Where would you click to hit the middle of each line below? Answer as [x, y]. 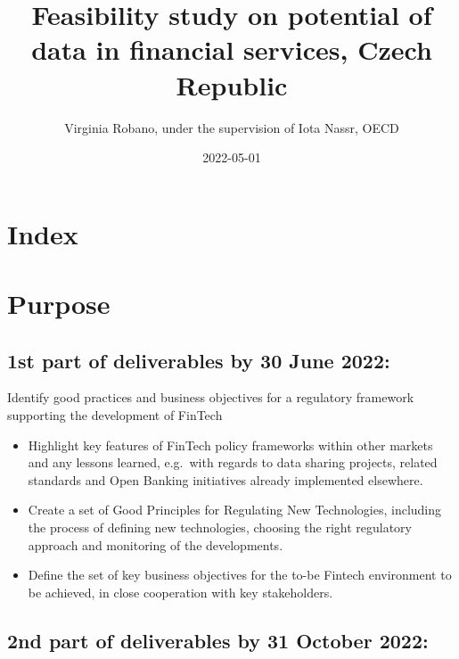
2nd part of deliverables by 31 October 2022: [218, 640]
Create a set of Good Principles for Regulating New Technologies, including [235, 510]
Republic [232, 84]
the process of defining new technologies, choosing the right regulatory [220, 527]
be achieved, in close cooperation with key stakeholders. [180, 592]
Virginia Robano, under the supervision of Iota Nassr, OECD [232, 127]
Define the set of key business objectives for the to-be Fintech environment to [240, 575]
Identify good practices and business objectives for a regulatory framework [211, 397]
